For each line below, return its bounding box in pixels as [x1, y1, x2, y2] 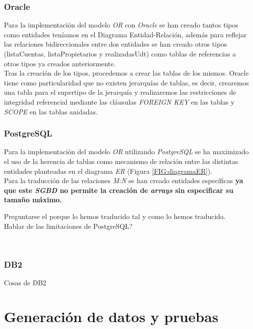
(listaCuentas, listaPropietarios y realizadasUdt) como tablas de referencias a [4, 49, 236, 58]
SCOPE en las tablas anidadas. [4, 106, 98, 116]
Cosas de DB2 [4, 277, 47, 287]
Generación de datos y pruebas [4, 306, 219, 326]
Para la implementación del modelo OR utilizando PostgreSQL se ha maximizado [4, 146, 249, 157]
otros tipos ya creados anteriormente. [4, 58, 116, 68]
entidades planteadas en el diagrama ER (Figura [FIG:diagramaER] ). [4, 165, 213, 176]
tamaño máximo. [4, 194, 62, 205]
